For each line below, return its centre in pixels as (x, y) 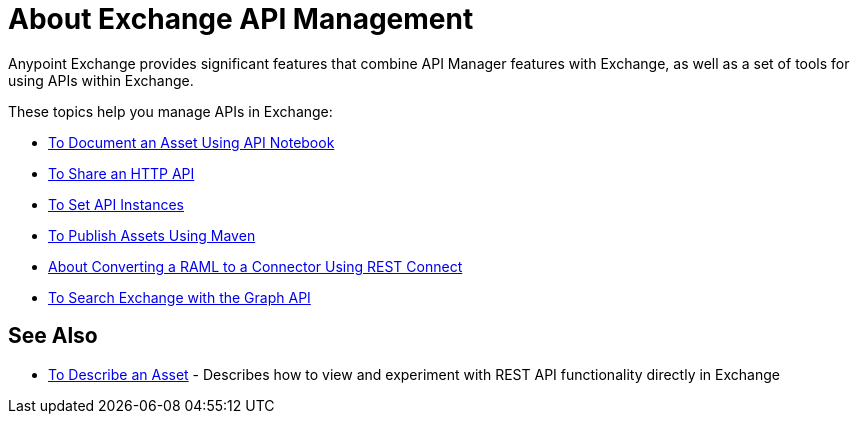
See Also (53, 336)
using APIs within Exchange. (101, 80)
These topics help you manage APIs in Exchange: (170, 111)
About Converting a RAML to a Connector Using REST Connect (255, 266)
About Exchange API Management (241, 19)
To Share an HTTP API (121, 173)
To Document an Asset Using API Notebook (191, 142)
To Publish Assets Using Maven (152, 235)
